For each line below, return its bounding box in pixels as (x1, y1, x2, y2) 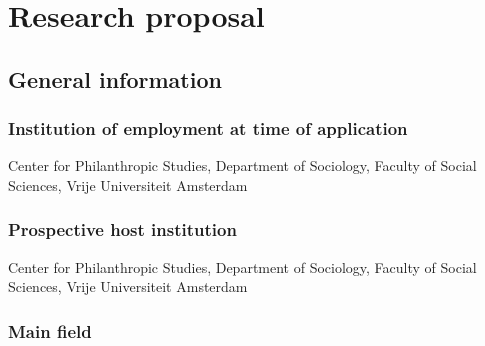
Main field (8, 318, 92, 343)
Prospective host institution (8, 217, 237, 242)
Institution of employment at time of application (8, 116, 408, 141)
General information (8, 63, 222, 94)
